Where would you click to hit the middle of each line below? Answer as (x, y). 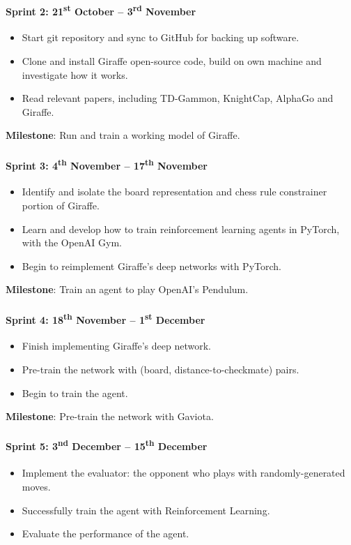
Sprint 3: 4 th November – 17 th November (107, 164)
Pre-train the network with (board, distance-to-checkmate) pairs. (161, 369)
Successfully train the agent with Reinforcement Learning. (146, 510)
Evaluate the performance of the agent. (106, 533)
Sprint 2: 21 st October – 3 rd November (101, 10)
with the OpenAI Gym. (72, 242)
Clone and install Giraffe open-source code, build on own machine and (172, 61)
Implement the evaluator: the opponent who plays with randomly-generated (184, 473)
